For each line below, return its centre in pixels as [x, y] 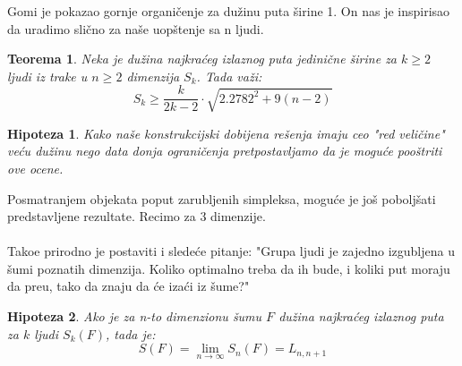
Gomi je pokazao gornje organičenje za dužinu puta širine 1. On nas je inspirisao [229, 11]
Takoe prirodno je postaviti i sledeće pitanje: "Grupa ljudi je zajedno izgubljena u [231, 251]
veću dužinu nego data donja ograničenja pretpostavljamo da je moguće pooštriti [225, 151]
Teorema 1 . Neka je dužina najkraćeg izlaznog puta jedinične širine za [202, 59]
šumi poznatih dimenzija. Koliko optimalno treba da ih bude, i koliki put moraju [229, 268]
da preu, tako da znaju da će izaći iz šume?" [128, 286]
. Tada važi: [229, 76]
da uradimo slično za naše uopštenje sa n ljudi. [136, 28]
